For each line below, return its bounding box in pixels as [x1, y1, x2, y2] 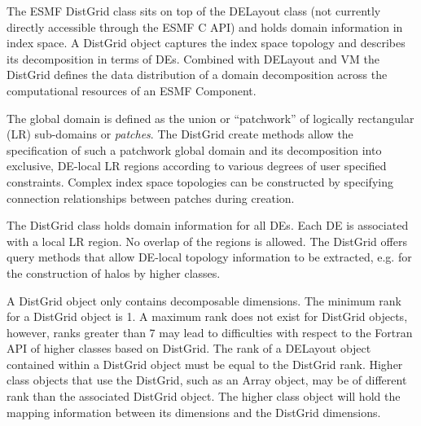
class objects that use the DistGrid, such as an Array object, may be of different [7, 371, 407, 389]
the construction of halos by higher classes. [7, 264, 221, 281]
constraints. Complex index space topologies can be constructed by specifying [7, 173, 393, 190]
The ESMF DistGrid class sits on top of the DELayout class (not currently [7, 2, 381, 19]
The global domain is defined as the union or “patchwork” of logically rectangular [7, 109, 414, 126]
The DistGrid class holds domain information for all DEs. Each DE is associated [7, 217, 409, 234]
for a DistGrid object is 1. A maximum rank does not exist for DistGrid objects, [7, 308, 408, 325]
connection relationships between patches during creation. [7, 189, 295, 206]
